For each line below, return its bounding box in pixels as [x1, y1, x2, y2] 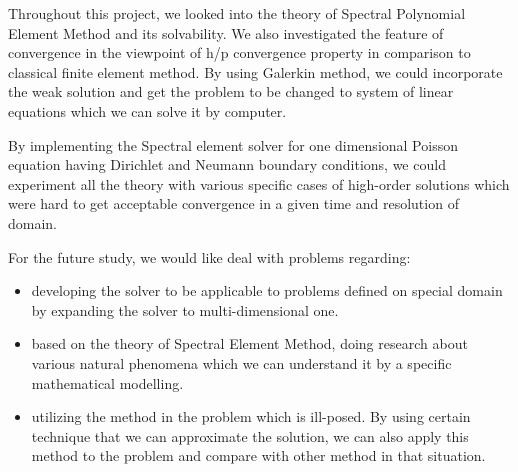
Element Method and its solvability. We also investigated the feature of [8, 22, 444, 43]
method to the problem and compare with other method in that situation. [31, 445, 486, 466]
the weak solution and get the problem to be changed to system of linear [8, 81, 454, 102]
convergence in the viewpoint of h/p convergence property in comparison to [8, 42, 471, 63]
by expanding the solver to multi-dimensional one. [31, 299, 339, 320]
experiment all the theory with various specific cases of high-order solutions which [8, 173, 510, 194]
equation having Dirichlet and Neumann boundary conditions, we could [8, 154, 446, 175]
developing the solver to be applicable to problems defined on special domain [31, 280, 503, 301]
